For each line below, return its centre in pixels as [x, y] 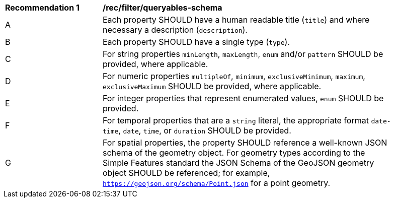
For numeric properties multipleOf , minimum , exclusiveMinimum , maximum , [234, 76]
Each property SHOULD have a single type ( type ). [196, 42]
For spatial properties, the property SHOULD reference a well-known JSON [245, 143]
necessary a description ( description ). [175, 30]
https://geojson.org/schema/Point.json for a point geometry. [217, 183]
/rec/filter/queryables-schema [163, 8]
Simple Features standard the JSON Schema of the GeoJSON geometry [239, 163]
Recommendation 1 [42, 8]
